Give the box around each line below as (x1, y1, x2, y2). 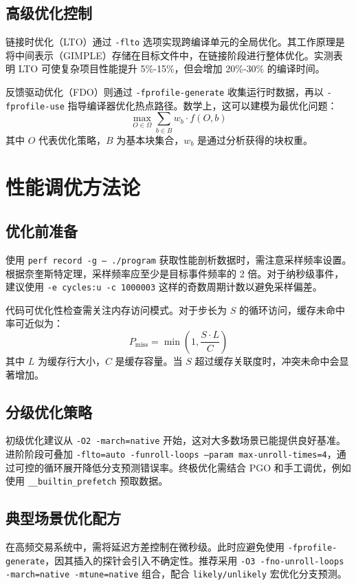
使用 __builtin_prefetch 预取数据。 (5, 474, 168, 488)
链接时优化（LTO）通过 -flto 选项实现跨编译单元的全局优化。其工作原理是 (5, 34, 345, 49)
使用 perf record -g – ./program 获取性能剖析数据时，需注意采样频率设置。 (5, 252, 352, 266)
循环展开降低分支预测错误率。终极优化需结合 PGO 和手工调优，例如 (43, 460, 351, 474)
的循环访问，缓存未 (238, 302, 326, 317)
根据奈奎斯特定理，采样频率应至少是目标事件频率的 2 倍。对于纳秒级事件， (5, 266, 344, 280)
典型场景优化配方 (5, 507, 121, 529)
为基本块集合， (116, 132, 184, 147)
